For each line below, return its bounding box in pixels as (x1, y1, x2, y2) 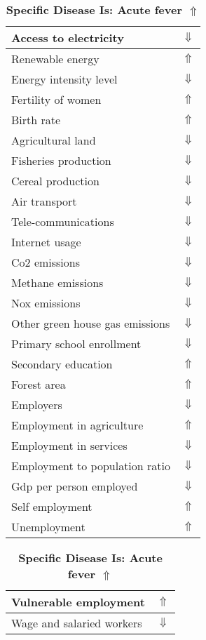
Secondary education (11, 356, 113, 372)
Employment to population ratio (11, 458, 170, 474)
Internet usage (11, 234, 81, 250)
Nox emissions (11, 295, 81, 311)
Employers (11, 396, 62, 413)
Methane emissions (11, 274, 104, 291)
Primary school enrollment (11, 335, 142, 352)
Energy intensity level (11, 71, 118, 87)
